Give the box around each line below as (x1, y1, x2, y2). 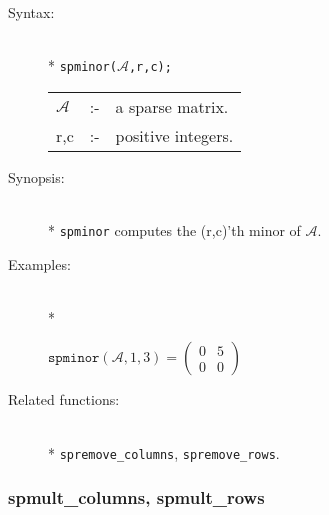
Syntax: (8, 2, 55, 22)
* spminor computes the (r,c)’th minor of (48, 220, 301, 241)
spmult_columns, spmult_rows (8, 485, 265, 510)
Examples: (8, 253, 71, 274)
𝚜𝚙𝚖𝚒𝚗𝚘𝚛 (48, 351, 100, 366)
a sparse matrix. (115, 94, 229, 118)
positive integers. (115, 123, 234, 147)
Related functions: (8, 389, 120, 410)
